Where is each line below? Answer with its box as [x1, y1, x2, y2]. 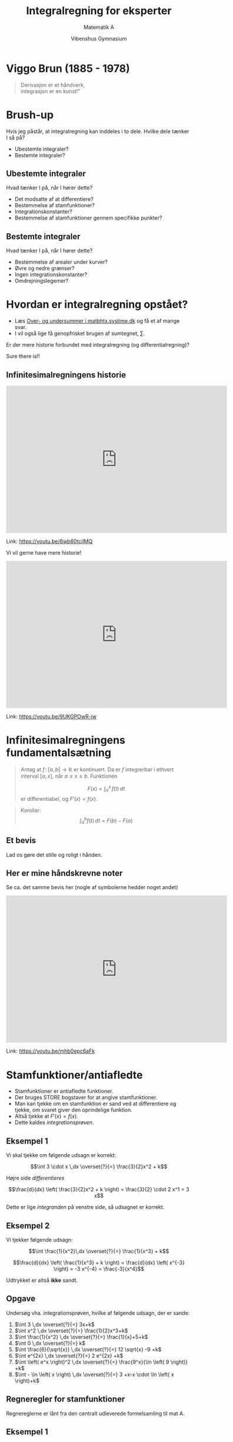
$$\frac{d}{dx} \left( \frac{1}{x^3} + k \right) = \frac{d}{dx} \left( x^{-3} [12, 1259, 185, 1267]
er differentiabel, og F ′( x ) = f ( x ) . [20, 795, 98, 803]
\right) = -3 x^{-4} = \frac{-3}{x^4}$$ [54, 1265, 144, 1272]
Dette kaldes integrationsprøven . [14, 1119, 94, 1126]
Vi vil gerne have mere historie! [6, 549, 82, 556]
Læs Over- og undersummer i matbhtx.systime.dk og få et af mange [14, 317, 180, 324]
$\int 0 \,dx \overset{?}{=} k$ [14, 1340, 86, 1347]
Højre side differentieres [6, 1175, 65, 1182]
